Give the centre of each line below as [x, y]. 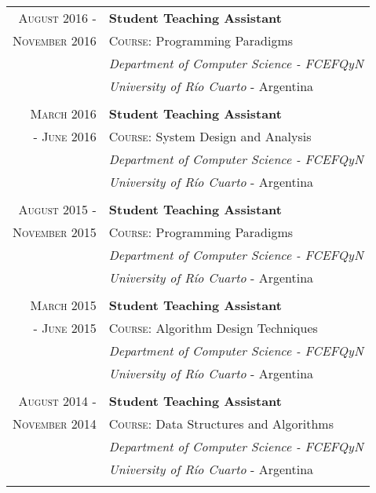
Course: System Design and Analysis [210, 136]
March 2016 [63, 113]
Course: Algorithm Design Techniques [213, 328]
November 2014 [55, 424]
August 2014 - [57, 401]
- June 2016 [65, 136]
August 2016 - [57, 18]
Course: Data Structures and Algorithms [221, 424]
